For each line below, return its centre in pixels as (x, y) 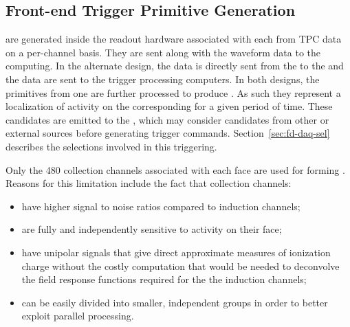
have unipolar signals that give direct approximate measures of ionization (176, 252)
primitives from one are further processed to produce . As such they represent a (173, 92)
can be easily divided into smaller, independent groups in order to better (175, 302)
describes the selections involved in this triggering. (111, 146)
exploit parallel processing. (78, 316)
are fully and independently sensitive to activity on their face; (152, 229)
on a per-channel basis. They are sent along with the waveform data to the (163, 52)
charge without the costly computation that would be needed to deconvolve (181, 266)
